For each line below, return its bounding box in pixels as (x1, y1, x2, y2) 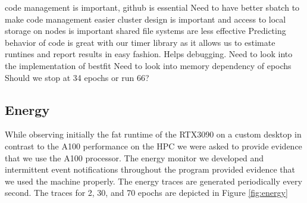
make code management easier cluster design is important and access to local (5, 13, 286, 25)
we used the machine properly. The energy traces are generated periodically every (5, 174, 302, 187)
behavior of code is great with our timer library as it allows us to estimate (5, 36, 275, 48)
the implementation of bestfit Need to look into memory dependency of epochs (5, 59, 292, 71)
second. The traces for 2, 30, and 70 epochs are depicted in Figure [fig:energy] (5, 186, 288, 199)
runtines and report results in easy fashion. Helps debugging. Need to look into (5, 48, 293, 60)
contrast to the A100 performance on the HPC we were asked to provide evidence (5, 139, 302, 152)
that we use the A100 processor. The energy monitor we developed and (5, 151, 264, 164)
